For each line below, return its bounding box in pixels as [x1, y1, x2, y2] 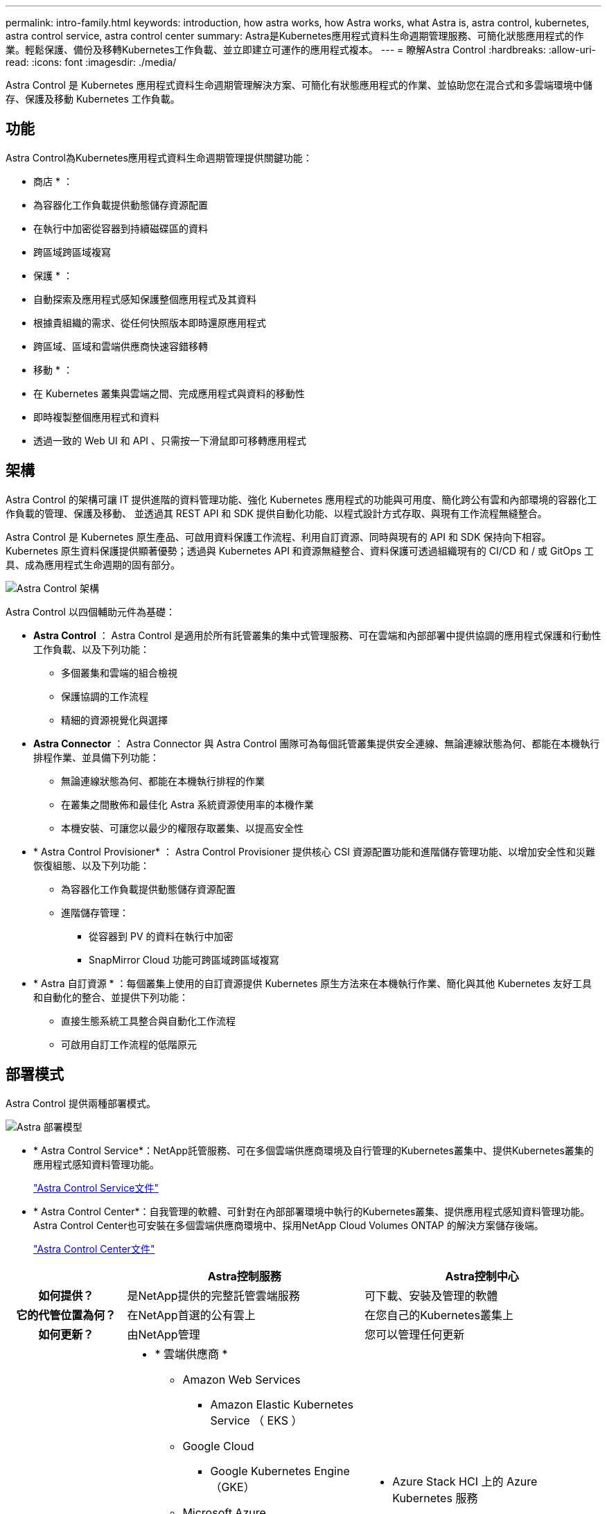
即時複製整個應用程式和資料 [33, 410, 159, 423]
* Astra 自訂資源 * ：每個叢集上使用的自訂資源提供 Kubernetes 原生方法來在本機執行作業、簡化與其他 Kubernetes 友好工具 [33, 977, 592, 989]
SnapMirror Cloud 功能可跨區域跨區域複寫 [89, 953, 279, 966]
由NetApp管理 [127, 1327, 200, 1341]
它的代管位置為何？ [16, 1307, 116, 1322]
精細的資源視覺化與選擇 [61, 713, 168, 726]
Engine [314, 1463, 350, 1478]
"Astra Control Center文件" [33, 1242, 155, 1255]
